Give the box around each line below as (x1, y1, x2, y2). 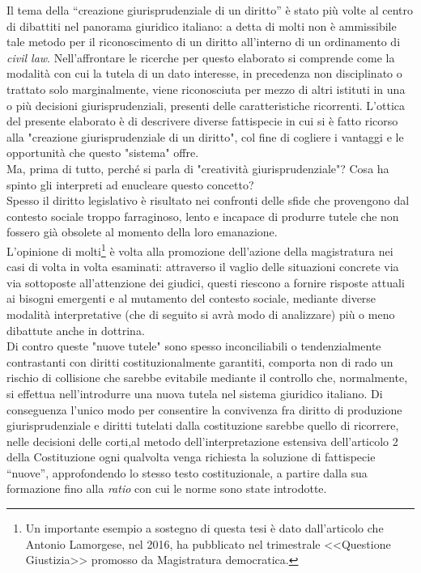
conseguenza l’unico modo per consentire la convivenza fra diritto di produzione (6, 401, 402, 418)
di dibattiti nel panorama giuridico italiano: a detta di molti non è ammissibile (6, 17, 397, 34)
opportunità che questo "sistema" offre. (6, 144, 199, 161)
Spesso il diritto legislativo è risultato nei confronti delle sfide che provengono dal (6, 192, 410, 209)
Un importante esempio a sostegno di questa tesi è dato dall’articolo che (25, 520, 384, 537)
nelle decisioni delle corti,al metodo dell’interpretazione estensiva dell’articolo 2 (6, 432, 398, 449)
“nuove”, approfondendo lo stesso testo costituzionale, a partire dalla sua (6, 464, 368, 481)
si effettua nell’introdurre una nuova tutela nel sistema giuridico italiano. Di (6, 384, 383, 401)
